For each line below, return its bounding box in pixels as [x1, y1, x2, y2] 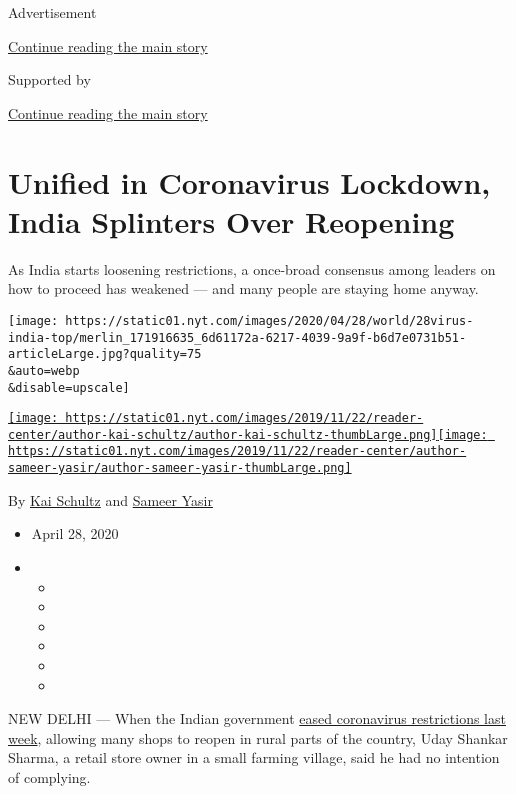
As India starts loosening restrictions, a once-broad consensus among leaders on [8, 258, 496, 279]
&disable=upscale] [8, 380, 130, 395]
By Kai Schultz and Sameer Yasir [8, 489, 213, 510]
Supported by [8, 69, 91, 90]
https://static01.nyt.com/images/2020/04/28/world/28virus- [65, 313, 474, 328]
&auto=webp [8, 363, 80, 378]
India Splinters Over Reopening [8, 200, 455, 241]
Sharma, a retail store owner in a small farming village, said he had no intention [8, 747, 500, 768]
